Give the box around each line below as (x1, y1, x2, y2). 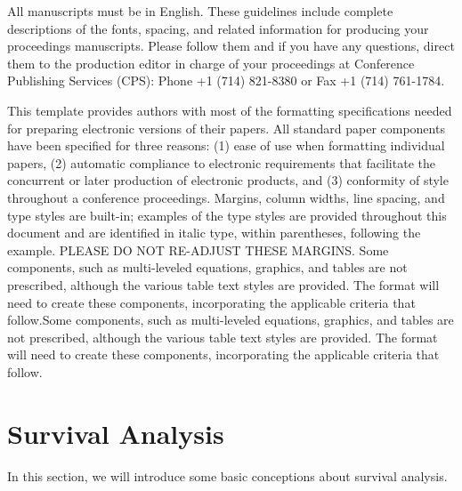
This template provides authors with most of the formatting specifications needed (7, 101, 452, 119)
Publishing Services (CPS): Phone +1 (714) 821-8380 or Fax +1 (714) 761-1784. (7, 71, 445, 90)
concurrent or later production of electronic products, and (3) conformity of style (7, 171, 449, 189)
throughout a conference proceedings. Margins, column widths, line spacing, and (7, 188, 445, 206)
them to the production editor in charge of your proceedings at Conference (7, 53, 415, 72)
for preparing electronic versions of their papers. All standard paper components (7, 118, 445, 137)
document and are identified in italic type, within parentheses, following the (7, 223, 421, 242)
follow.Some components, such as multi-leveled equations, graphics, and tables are (7, 310, 454, 329)
